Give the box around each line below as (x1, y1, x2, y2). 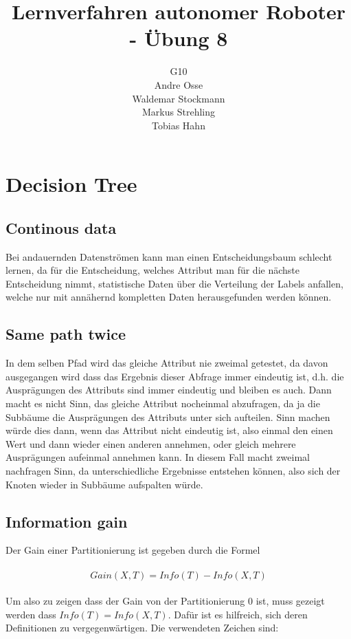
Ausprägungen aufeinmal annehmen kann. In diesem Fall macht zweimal (5, 450, 310, 464)
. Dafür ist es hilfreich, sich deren (168, 607, 308, 621)
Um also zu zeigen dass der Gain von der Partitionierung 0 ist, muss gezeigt (5, 594, 325, 608)
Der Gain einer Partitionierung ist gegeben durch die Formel (5, 543, 260, 557)
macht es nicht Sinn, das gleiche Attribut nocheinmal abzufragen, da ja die (5, 396, 320, 411)
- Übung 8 (129, 24, 228, 52)
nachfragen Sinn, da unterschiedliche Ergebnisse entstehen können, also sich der (5, 464, 341, 477)
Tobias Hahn (152, 118, 205, 132)
